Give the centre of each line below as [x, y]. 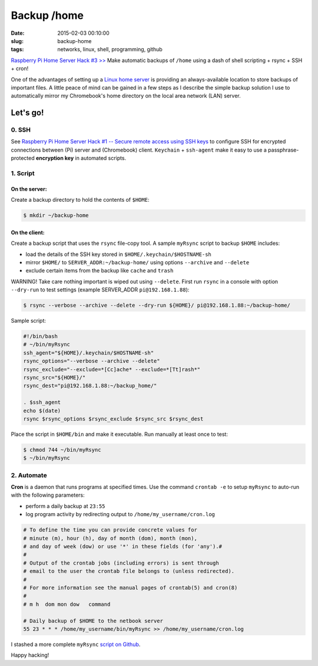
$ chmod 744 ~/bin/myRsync [62, 450]
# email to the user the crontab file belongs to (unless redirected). [129, 571]
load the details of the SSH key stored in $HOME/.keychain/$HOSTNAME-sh [118, 254]
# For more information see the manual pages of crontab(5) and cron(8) [130, 588]
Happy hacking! [30, 655]
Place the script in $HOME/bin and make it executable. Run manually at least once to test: [119, 434]
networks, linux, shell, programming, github [110, 50]
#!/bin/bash [41, 337]
